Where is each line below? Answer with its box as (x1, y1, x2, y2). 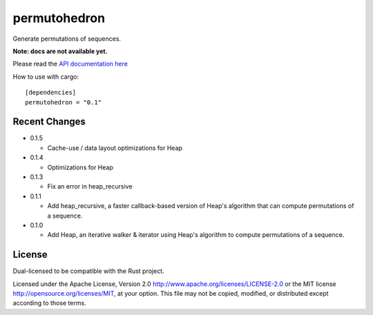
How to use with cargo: (12, 73, 79, 81)
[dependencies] (25, 88, 77, 97)
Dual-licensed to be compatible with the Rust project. (12, 267, 165, 276)
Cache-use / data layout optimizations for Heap (47, 144, 183, 152)
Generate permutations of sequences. (12, 35, 121, 43)
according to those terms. (12, 299, 86, 307)
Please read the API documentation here (12, 59, 128, 68)
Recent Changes (12, 116, 86, 128)
